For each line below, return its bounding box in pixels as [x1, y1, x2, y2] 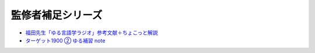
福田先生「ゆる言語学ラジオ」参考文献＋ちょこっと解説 [25, 29, 158, 36]
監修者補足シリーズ [10, 9, 103, 22]
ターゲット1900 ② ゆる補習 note [25, 37, 106, 44]
